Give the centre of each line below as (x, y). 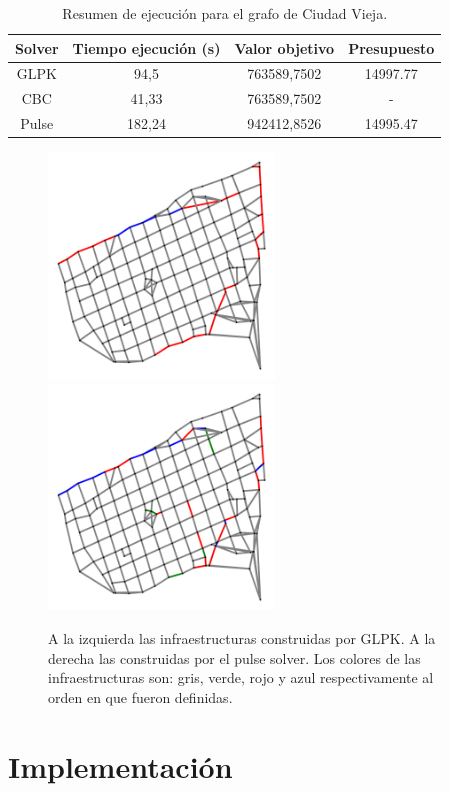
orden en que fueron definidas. (140, 696)
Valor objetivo (284, 47)
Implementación (120, 765)
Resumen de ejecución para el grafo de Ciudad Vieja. (225, 13)
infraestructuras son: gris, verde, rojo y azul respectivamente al (241, 677)
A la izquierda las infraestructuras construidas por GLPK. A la (242, 637)
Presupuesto (391, 47)
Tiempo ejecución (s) (146, 47)
